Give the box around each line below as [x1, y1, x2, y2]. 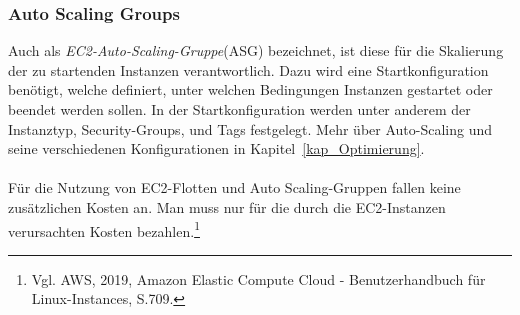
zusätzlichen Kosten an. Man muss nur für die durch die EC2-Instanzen [8, 196, 446, 217]
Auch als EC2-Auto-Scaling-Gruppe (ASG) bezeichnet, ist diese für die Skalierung [8, 40, 504, 61]
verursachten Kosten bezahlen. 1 [8, 217, 200, 241]
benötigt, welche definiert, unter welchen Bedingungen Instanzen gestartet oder [8, 79, 493, 100]
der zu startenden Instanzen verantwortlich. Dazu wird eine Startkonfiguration [8, 59, 489, 80]
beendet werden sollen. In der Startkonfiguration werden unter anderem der [8, 99, 471, 119]
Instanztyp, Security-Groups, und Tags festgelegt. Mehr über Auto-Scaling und [8, 118, 493, 139]
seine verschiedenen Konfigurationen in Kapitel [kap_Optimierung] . [8, 138, 425, 159]
